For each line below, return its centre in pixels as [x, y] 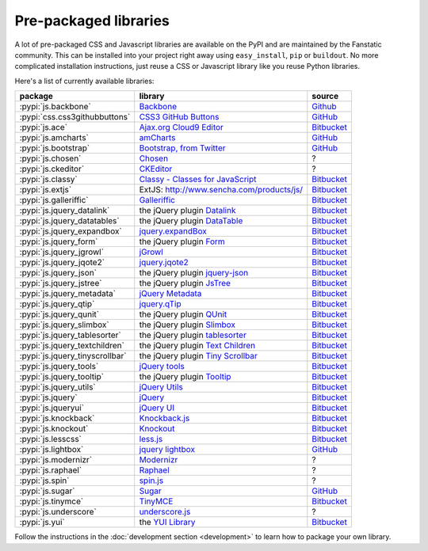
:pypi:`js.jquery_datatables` [69, 221]
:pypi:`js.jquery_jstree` [61, 283]
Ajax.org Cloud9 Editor [181, 127]
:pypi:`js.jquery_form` [59, 241]
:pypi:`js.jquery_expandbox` [71, 231]
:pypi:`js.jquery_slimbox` [65, 325]
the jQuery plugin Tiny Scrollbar [198, 356]
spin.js [151, 481]
